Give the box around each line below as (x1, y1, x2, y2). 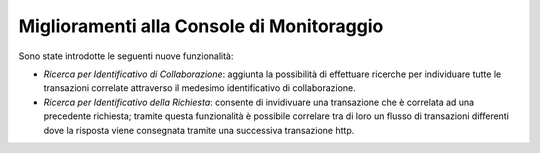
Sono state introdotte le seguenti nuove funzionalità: (18, 50, 234, 62)
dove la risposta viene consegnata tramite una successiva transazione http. (43, 124, 355, 136)
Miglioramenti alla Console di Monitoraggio (18, 15, 384, 37)
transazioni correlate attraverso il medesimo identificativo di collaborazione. (43, 82, 357, 94)
